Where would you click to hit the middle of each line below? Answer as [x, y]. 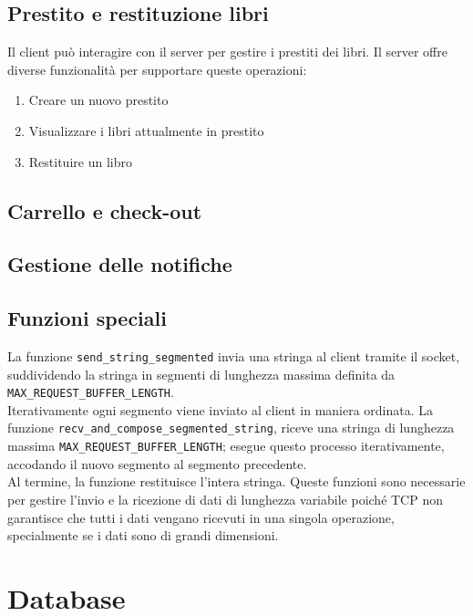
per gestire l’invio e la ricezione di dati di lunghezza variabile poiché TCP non [225, 499]
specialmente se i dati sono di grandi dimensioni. [143, 535]
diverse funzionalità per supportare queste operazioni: [157, 69]
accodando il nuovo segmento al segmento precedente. [157, 463]
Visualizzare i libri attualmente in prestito [146, 130]
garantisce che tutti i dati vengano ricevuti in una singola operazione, [201, 517]
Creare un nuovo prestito [98, 100]
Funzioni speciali [87, 318]
